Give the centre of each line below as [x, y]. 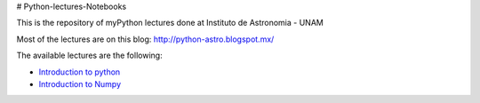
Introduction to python [80, 72]
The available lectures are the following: [90, 55]
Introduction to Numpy [80, 83]
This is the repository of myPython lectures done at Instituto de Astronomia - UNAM [170, 23]
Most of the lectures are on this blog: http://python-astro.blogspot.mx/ [145, 39]
